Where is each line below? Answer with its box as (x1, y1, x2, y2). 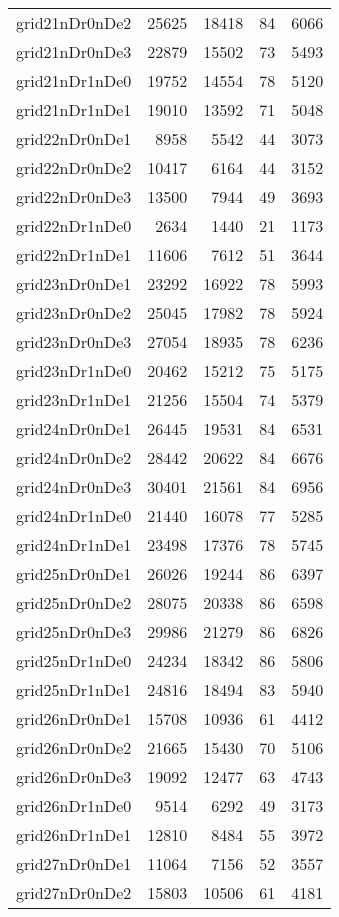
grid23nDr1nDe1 (16, 388, 132, 411)
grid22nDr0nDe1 (16, 127, 132, 150)
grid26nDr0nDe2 (16, 736, 132, 759)
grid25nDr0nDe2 (16, 591, 132, 614)
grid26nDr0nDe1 (16, 707, 132, 730)
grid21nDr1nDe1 (16, 98, 132, 121)
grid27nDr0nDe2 (16, 881, 132, 904)
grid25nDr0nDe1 (16, 562, 132, 585)
